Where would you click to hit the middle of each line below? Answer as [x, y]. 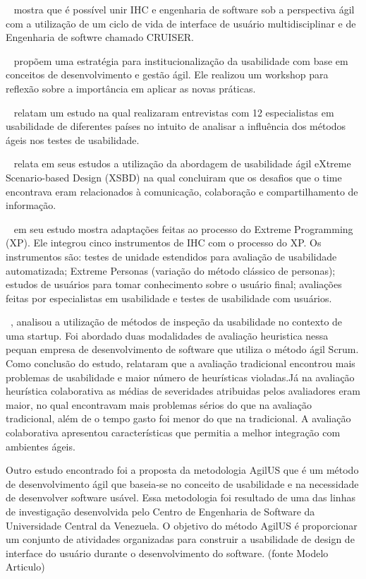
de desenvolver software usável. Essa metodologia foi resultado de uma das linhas [181, 497]
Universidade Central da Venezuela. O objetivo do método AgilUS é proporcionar [182, 525]
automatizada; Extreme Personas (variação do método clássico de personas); [171, 270]
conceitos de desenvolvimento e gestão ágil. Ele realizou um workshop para [167, 74]
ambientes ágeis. [41, 446]
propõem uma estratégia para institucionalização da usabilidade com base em [181, 60]
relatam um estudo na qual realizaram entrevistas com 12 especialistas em [174, 112]
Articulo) [25, 567]
